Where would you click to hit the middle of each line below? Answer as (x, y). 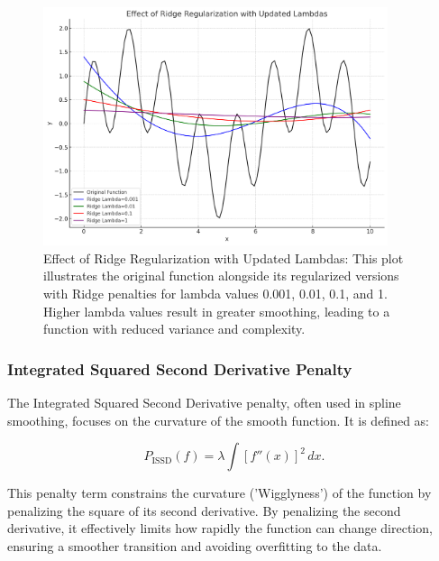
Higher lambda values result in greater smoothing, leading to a (217, 311)
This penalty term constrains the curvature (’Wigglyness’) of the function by (219, 493)
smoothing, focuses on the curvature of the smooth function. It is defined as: (218, 420)
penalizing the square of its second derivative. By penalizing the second (204, 510)
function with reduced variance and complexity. (174, 329)
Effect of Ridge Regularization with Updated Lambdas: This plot (224, 258)
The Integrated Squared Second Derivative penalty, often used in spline (204, 402)
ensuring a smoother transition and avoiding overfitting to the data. (195, 545)
